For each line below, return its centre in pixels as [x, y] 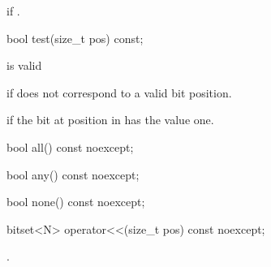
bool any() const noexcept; [73, 174]
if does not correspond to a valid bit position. [119, 92]
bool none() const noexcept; [76, 202]
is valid [24, 65]
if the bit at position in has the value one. [110, 120]
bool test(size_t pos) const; [75, 38]
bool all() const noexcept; [70, 146]
